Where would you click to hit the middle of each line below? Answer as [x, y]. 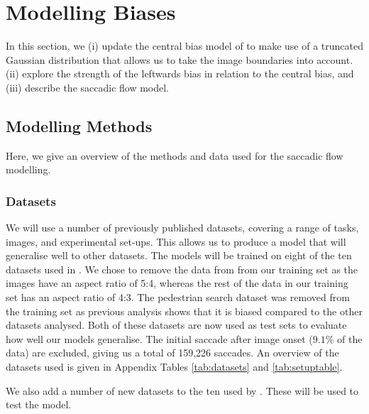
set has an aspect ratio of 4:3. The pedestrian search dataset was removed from [178, 297]
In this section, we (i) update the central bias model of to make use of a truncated [184, 46]
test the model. [39, 404]
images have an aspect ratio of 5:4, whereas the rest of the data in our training [177, 283]
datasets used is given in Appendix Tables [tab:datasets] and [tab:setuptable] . [174, 367]
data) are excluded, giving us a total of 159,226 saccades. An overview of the [172, 353]
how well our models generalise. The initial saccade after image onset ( [159, 338]
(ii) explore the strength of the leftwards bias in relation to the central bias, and [180, 73]
